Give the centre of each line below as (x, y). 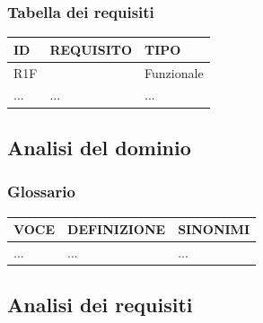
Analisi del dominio (99, 147)
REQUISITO (91, 49)
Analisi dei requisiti (100, 305)
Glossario (41, 192)
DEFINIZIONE (117, 229)
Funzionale (174, 72)
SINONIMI (214, 229)
